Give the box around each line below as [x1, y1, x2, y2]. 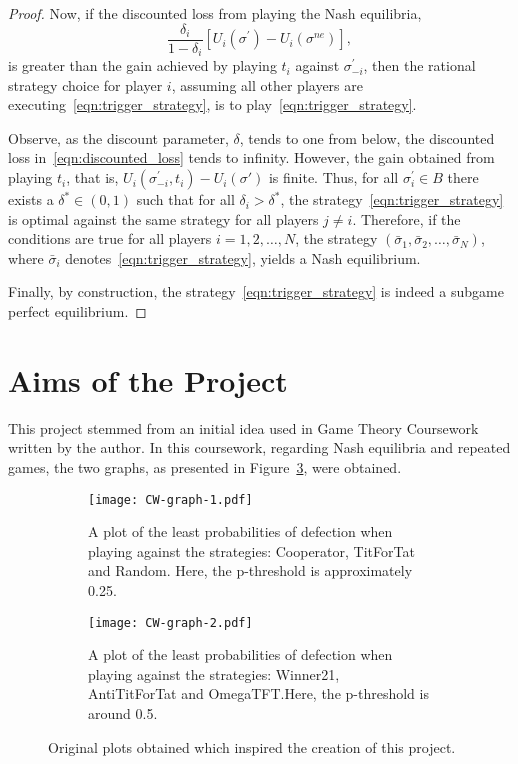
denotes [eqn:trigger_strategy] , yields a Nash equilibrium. [65, 247, 421, 268]
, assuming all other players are [171, 74, 363, 95]
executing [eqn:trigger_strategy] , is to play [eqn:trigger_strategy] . [8, 94, 417, 115]
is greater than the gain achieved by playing [8, 55, 277, 76]
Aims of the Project [8, 359, 288, 400]
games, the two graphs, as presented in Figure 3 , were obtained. [8, 456, 402, 477]
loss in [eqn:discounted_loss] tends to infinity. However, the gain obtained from [8, 147, 495, 168]
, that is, [66, 167, 119, 188]
